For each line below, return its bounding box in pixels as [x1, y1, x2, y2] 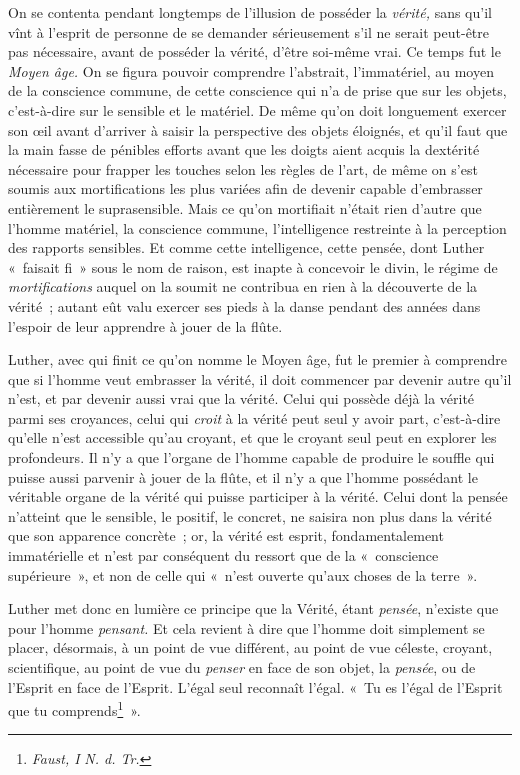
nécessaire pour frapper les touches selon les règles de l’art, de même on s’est [8, 158, 478, 179]
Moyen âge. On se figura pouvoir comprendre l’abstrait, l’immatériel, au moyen [8, 60, 494, 81]
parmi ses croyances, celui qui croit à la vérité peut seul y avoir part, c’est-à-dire [8, 407, 501, 428]
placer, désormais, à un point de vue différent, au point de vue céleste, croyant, [8, 637, 493, 658]
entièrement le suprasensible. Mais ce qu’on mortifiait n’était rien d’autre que [8, 197, 482, 218]
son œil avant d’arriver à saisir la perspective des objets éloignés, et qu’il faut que [8, 119, 508, 140]
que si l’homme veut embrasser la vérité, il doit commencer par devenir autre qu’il [8, 368, 512, 389]
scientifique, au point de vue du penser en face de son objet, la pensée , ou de [8, 657, 476, 677]
